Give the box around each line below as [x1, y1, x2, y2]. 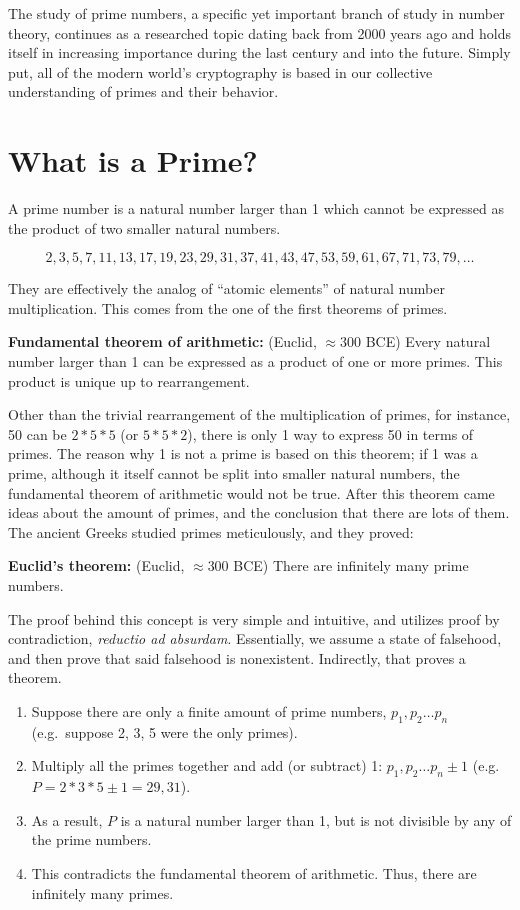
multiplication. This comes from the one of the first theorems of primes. [8, 297, 448, 318]
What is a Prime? [8, 140, 258, 181]
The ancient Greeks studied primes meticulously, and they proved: [8, 521, 414, 542]
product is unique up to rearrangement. [8, 370, 250, 391]
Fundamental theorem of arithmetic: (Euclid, [8, 331, 317, 352]
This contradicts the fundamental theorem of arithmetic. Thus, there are [31, 862, 477, 883]
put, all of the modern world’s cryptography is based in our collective [8, 61, 433, 82]
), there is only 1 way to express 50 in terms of [187, 423, 474, 444]
